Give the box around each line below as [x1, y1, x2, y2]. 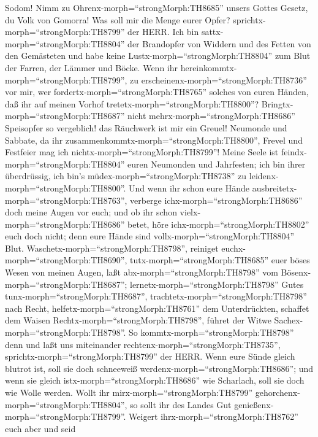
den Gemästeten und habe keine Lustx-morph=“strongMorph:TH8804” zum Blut [5, 49, 311, 62]
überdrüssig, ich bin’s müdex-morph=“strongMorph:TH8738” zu [5, 169, 247, 182]
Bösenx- [281, 266, 311, 279]
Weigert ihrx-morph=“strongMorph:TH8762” [129, 410, 298, 423]
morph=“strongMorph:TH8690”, [5, 253, 127, 266]
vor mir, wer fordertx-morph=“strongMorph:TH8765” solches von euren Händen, [5, 85, 309, 98]
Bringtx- [261, 97, 293, 110]
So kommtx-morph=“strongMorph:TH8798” [129, 326, 294, 339]
